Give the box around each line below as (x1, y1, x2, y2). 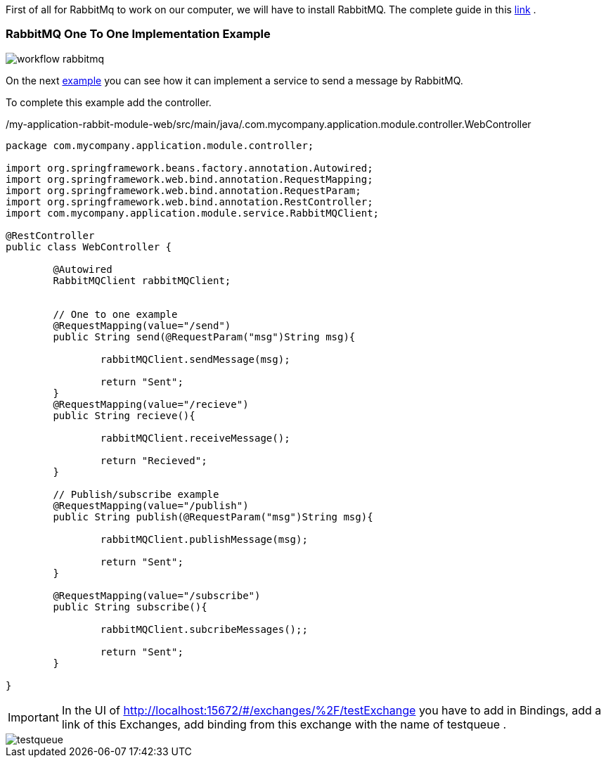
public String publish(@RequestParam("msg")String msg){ (53, 511, 373, 522)
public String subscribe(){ (53, 601, 207, 613)
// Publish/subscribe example (53, 488, 219, 500)
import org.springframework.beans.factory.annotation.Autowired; (6, 162, 373, 174)
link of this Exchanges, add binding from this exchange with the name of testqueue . (61, 717, 507, 731)
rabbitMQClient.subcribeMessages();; (100, 623, 308, 635)
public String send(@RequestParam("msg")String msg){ (53, 331, 356, 342)
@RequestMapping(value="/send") (53, 319, 231, 331)
